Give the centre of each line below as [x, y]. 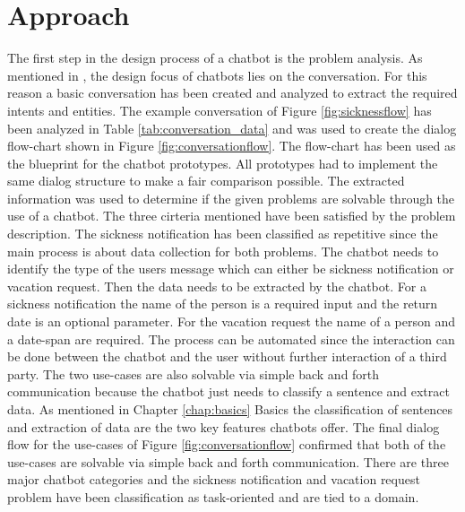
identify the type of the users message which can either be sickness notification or [231, 269]
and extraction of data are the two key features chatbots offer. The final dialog [224, 426]
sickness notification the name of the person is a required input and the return [223, 304]
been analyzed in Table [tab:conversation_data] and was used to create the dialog [232, 128]
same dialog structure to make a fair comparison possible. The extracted [206, 181]
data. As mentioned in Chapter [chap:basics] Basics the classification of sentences [230, 409]
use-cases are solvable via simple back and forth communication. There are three [228, 461]
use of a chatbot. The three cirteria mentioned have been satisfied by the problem [232, 216]
